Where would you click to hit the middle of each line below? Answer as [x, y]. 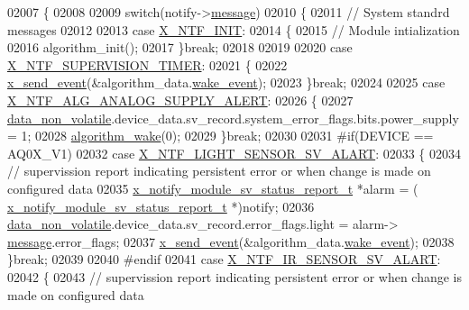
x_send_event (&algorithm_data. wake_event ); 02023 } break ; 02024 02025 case [226, 82]
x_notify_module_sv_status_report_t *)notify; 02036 [161, 206]
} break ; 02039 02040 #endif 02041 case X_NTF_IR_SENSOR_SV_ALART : [224, 259]
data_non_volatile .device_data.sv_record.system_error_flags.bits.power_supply [233, 118]
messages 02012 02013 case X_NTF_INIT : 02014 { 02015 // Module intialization [234, 29]
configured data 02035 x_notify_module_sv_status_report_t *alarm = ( [213, 188]
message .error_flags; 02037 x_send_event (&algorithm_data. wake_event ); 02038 [231, 241]
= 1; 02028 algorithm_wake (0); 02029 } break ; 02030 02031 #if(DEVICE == [221, 136]
